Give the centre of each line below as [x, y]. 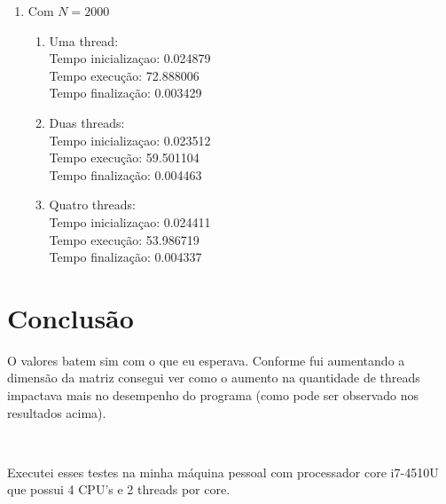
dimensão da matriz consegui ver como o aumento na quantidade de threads [214, 378]
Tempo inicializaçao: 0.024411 [130, 221]
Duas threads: [87, 122]
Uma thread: [84, 40]
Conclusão [70, 317]
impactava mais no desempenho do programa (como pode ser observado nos [213, 395]
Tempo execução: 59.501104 [124, 157]
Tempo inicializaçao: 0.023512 [130, 140]
